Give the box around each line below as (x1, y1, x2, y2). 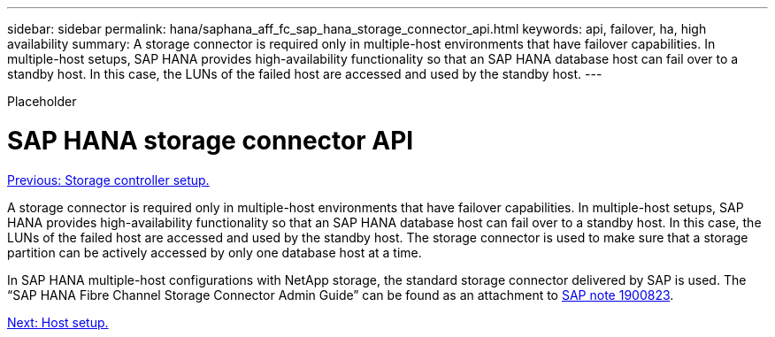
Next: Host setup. (7, 314, 109, 330)
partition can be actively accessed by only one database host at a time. (7, 244, 422, 260)
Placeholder (7, 94, 77, 109)
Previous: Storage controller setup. (7, 172, 210, 188)
